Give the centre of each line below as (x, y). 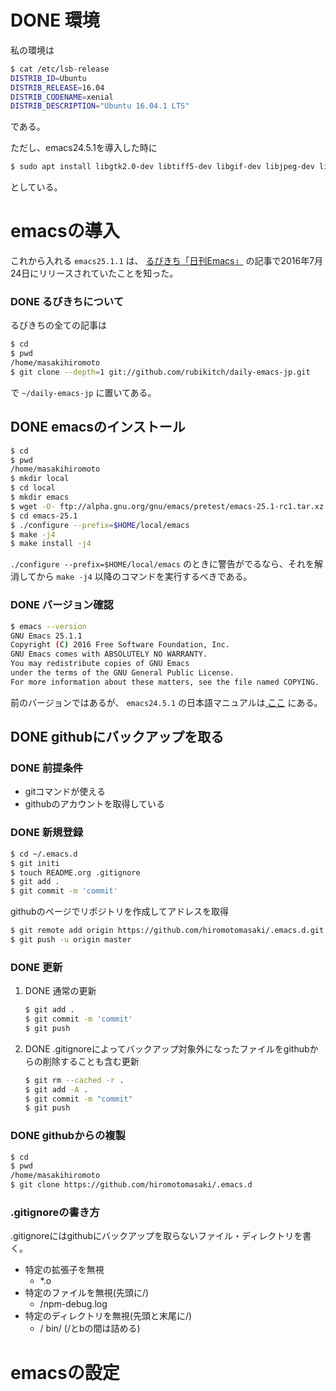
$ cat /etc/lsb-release (60, 69)
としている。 (36, 187)
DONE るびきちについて (67, 302)
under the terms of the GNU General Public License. (122, 673)
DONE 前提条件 (47, 768)
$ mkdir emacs (40, 497)
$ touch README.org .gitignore (75, 872)
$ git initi (35, 863)
